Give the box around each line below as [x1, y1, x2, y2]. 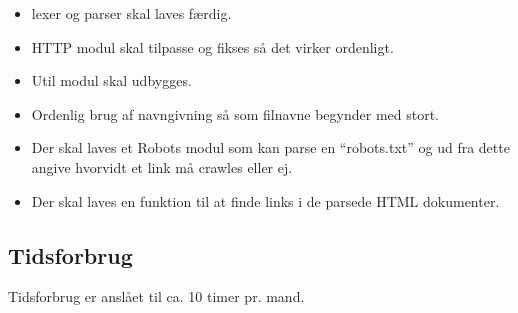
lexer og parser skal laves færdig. [31, 3, 232, 23]
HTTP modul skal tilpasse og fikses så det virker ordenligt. [31, 36, 394, 57]
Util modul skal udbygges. [31, 70, 192, 91]
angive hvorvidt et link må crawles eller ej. [31, 156, 293, 177]
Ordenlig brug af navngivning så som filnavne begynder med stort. [31, 103, 440, 124]
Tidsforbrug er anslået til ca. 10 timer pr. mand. [8, 286, 305, 307]
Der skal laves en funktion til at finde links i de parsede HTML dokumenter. [31, 190, 500, 211]
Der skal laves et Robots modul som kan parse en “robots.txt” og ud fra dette [31, 137, 510, 158]
